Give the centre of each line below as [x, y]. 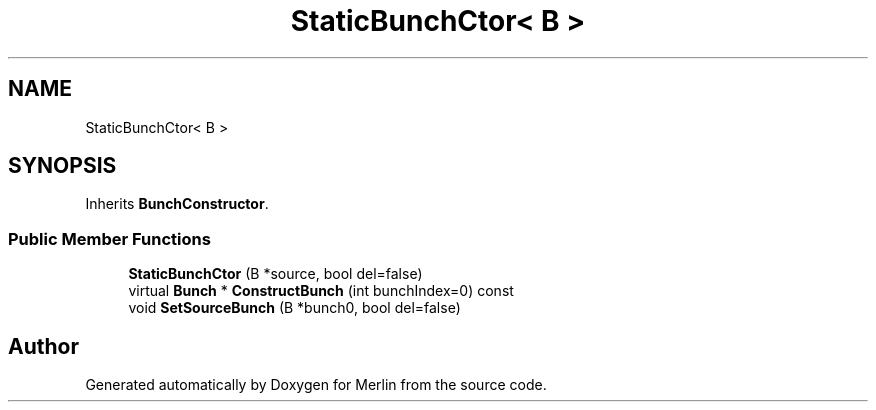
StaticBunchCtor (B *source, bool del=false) [275, 274]
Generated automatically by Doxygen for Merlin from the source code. [316, 385]
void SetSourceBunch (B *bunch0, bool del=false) [294, 308]
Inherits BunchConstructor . [177, 204]
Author [43, 346]
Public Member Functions [109, 238]
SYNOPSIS [62, 166]
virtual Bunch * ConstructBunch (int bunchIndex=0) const [321, 291]
